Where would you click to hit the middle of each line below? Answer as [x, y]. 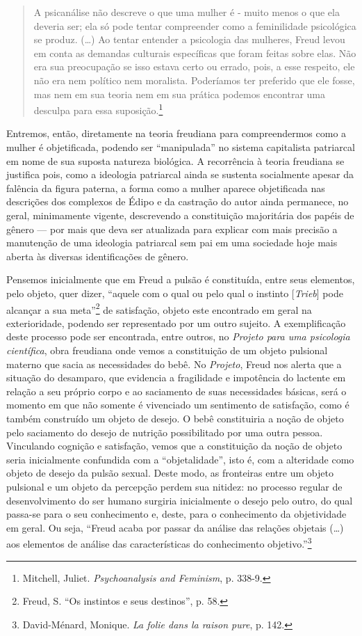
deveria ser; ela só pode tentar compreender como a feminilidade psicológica [195, 25]
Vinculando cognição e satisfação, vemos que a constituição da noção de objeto [174, 446]
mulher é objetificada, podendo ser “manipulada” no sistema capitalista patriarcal [181, 147]
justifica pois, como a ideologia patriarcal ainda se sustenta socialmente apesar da [180, 174]
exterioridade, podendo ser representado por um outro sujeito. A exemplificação [176, 323]
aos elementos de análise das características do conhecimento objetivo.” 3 [159, 542]
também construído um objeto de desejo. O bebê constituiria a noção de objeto [175, 418]
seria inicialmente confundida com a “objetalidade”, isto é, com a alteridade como [180, 459]
